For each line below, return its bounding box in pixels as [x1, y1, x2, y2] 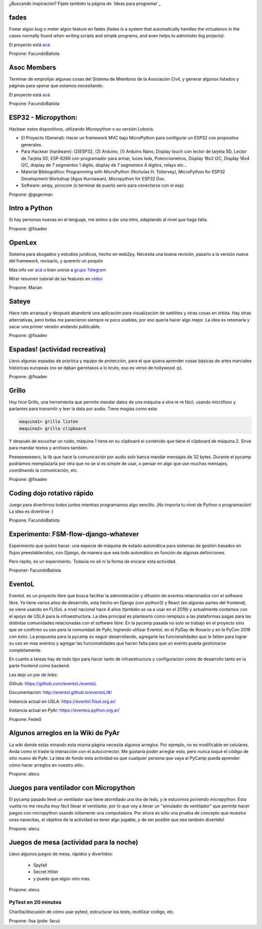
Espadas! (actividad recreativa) [9, 345, 106, 353]
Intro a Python [9, 204, 53, 212]
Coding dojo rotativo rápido [9, 489, 94, 497]
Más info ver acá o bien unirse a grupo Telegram [9, 267, 106, 272]
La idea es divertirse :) [9, 509, 54, 514]
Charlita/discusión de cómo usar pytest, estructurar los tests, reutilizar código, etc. [9, 909, 175, 915]
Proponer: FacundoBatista [9, 567, 62, 573]
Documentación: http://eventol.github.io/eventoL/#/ [9, 689, 112, 695]
